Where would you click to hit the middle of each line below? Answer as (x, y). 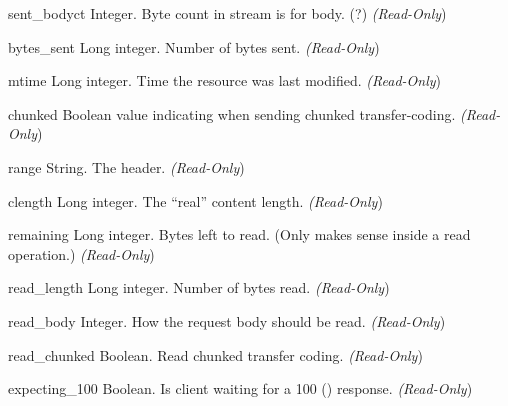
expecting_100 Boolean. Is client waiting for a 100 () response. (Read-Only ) (240, 388)
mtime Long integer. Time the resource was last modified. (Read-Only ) (224, 80)
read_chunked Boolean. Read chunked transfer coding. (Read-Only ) (215, 354)
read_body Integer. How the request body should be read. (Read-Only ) (227, 320)
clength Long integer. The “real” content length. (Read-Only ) (195, 200)
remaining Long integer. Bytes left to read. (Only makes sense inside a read (239, 234)
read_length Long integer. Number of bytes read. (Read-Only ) (199, 287)
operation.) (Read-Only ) (81, 253)
